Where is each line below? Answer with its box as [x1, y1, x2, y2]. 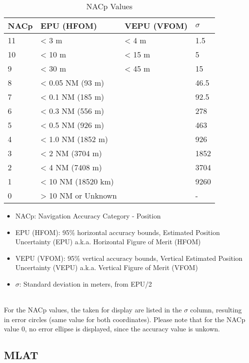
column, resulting [190, 305, 242, 315]
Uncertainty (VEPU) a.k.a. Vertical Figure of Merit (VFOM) [15, 262, 198, 272]
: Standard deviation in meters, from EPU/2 [19, 278, 152, 289]
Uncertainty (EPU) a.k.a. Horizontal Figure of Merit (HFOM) [15, 236, 201, 247]
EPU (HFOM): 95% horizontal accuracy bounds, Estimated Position [15, 227, 220, 237]
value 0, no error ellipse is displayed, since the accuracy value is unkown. [4, 324, 220, 334]
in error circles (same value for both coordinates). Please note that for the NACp [4, 314, 246, 324]
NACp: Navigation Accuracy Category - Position [15, 211, 161, 220]
